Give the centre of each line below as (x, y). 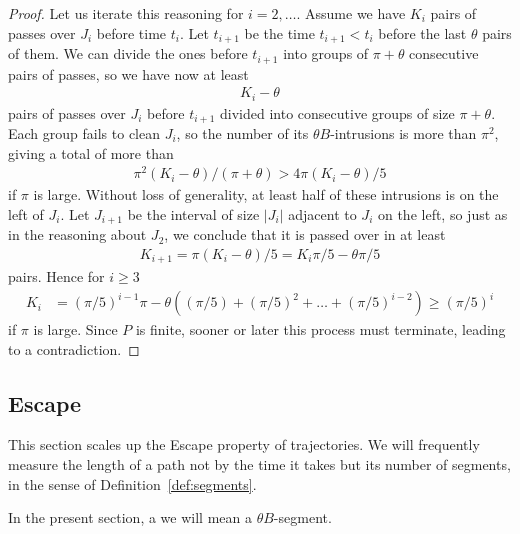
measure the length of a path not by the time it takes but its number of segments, (259, 464)
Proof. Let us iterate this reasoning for (126, 13)
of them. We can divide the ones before (128, 53)
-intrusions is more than (403, 133)
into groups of (326, 53)
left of (26, 213)
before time (131, 32)
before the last (422, 32)
